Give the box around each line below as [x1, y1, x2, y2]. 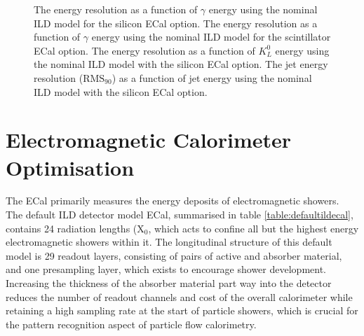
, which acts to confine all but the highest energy [148, 220, 359, 235]
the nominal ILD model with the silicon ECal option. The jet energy [34, 57, 328, 71]
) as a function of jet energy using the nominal [112, 70, 312, 85]
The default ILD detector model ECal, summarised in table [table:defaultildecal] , [6, 207, 353, 222]
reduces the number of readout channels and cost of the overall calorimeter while [6, 289, 353, 304]
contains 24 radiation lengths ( [6, 220, 137, 235]
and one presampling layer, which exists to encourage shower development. [6, 262, 326, 276]
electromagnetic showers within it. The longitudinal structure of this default [6, 234, 332, 249]
